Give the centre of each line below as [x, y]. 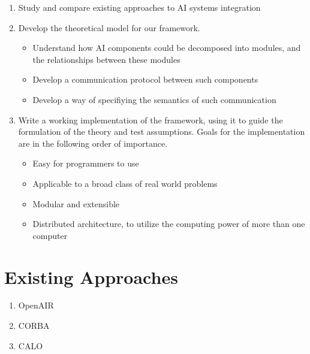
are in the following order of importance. [93, 143]
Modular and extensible [76, 203]
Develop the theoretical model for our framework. [109, 27]
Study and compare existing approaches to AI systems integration [139, 7]
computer [50, 235]
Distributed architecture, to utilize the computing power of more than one [169, 224]
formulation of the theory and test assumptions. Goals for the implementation [162, 131]
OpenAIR [36, 305]
